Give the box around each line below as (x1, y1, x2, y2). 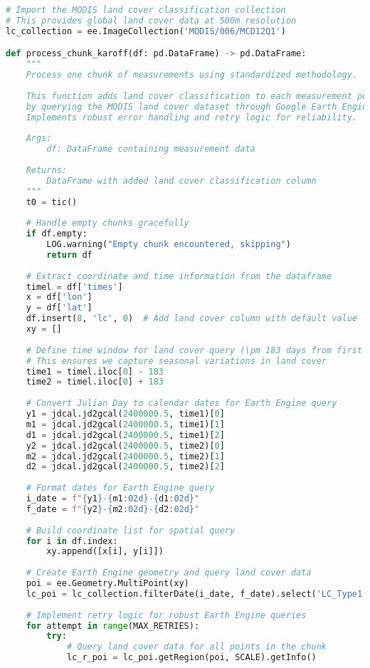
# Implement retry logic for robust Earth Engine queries (26, 610, 307, 620)
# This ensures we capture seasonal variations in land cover (26, 355, 327, 366)
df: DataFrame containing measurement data (46, 144, 255, 155)
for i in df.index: (26, 536, 118, 546)
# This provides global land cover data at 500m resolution (6, 15, 297, 26)
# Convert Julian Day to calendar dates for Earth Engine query (26, 398, 337, 409)
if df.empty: (26, 229, 88, 239)
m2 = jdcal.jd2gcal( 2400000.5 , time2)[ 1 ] (26, 451, 225, 461)
